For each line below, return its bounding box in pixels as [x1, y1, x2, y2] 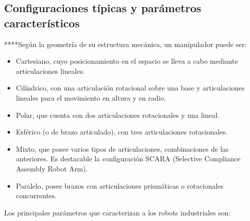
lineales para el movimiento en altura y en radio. [16, 92, 166, 103]
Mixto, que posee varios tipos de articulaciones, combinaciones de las [16, 143, 229, 154]
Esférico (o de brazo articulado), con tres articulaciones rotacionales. [16, 126, 228, 137]
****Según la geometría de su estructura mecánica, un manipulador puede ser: [4, 38, 247, 49]
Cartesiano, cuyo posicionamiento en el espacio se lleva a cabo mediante [16, 56, 238, 66]
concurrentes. [16, 190, 57, 201]
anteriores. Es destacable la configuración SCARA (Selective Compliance [16, 153, 241, 164]
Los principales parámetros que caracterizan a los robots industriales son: [4, 207, 231, 217]
